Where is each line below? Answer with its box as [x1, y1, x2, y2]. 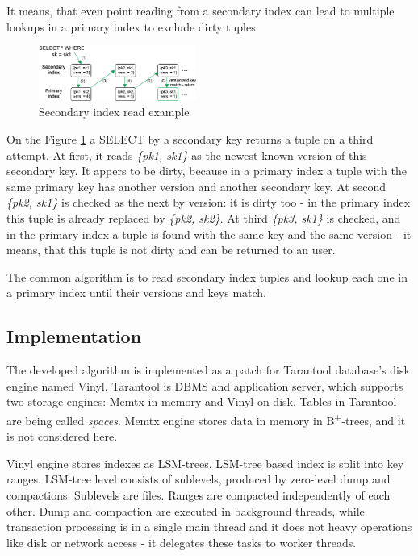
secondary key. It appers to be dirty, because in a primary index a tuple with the [6, 162, 407, 179]
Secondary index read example [39, 103, 190, 120]
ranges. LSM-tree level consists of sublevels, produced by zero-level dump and [6, 470, 391, 487]
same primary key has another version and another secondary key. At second [6, 178, 386, 194]
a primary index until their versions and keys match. [6, 284, 267, 301]
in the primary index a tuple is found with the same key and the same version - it [6, 225, 412, 242]
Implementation [6, 324, 142, 349]
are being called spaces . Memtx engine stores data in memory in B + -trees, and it [6, 409, 406, 428]
